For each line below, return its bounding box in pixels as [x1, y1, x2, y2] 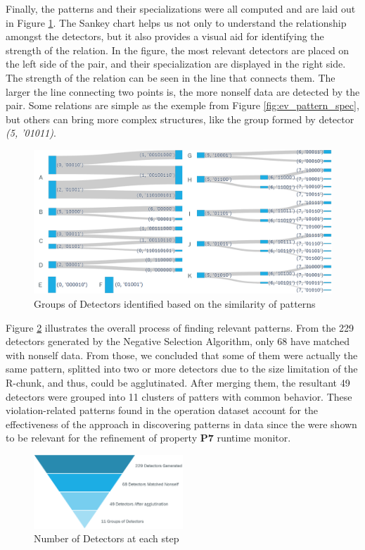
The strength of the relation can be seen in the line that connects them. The [6, 70, 335, 85]
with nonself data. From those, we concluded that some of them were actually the [6, 347, 358, 362]
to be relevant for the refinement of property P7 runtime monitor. [6, 430, 291, 445]
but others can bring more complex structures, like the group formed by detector [6, 111, 354, 126]
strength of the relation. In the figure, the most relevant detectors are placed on [6, 42, 350, 57]
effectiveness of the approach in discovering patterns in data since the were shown [6, 416, 357, 431]
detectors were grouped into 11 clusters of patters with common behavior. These [6, 389, 352, 404]
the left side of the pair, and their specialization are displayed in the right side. [6, 56, 346, 71]
